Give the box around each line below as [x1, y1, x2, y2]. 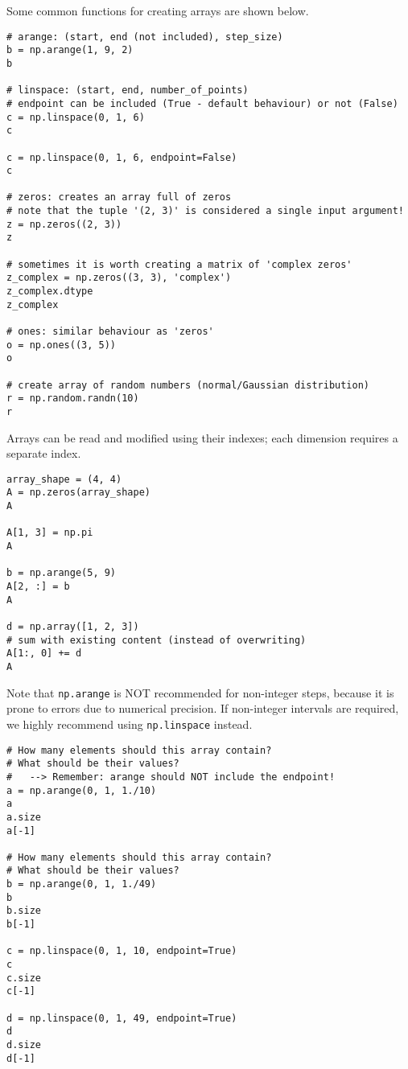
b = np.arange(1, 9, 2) [6, 44, 134, 56]
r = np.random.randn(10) [6, 393, 139, 405]
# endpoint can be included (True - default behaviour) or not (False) [6, 97, 398, 109]
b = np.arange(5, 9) [6, 567, 117, 579]
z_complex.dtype [6, 286, 93, 298]
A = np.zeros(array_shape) [6, 487, 150, 499]
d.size [6, 1039, 41, 1050]
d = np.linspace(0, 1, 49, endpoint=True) [6, 1012, 237, 1024]
